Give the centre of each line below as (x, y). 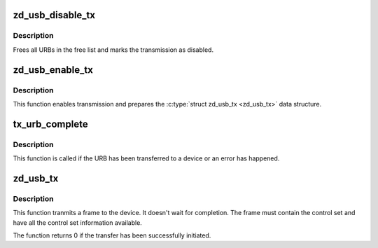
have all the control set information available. (78, 222)
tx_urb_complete (50, 124)
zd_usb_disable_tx (54, 15)
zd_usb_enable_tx (53, 70)
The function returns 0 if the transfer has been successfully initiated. (112, 235)
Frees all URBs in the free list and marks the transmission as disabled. (113, 50)
